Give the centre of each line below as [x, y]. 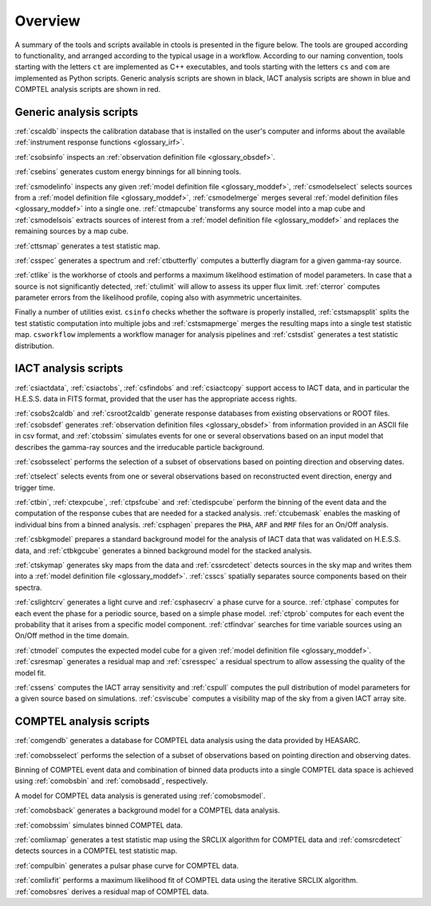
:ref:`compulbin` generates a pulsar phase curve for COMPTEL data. [127, 865]
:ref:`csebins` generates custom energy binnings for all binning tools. [128, 172]
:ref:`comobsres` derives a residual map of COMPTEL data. [112, 892]
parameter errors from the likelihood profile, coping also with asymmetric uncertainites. [158, 298]
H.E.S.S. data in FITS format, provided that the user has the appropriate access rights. [156, 399]
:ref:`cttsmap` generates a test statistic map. [87, 246]
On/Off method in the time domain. [72, 636]
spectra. [28, 587]
